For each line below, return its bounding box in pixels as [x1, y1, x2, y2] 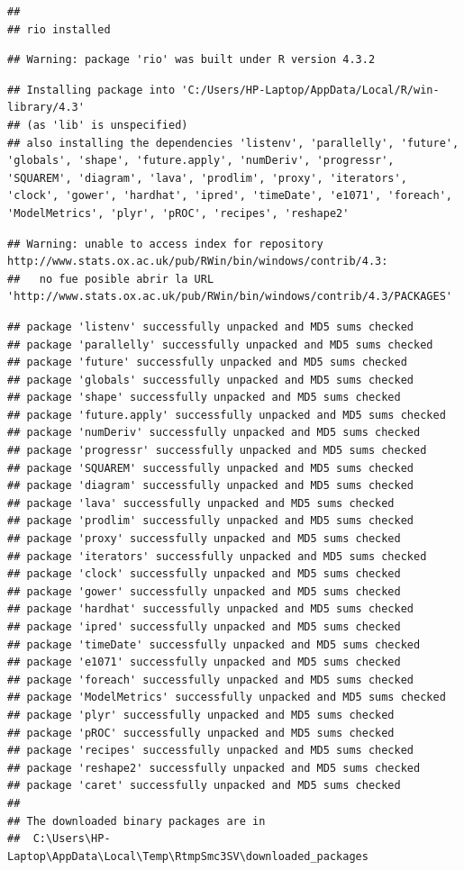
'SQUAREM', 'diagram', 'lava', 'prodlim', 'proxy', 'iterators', [7, 171, 407, 185]
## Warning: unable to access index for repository [7, 237, 323, 250]
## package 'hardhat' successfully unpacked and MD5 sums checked [7, 603, 414, 616]
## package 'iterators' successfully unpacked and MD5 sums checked [7, 549, 427, 563]
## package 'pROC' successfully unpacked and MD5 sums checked [7, 726, 395, 739]
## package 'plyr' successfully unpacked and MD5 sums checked [7, 708, 395, 721]
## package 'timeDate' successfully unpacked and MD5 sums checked [7, 638, 421, 651]
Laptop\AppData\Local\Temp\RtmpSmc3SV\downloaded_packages [7, 849, 368, 863]
